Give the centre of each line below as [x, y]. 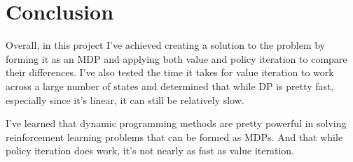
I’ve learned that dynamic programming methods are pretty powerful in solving [176, 123]
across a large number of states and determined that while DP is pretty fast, [170, 86]
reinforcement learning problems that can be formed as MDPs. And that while [174, 137]
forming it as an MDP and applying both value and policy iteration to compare [176, 58]
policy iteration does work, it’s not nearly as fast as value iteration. [150, 150]
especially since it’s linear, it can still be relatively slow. [125, 100]
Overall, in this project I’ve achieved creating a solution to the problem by [166, 45]
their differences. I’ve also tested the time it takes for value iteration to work [170, 72]
